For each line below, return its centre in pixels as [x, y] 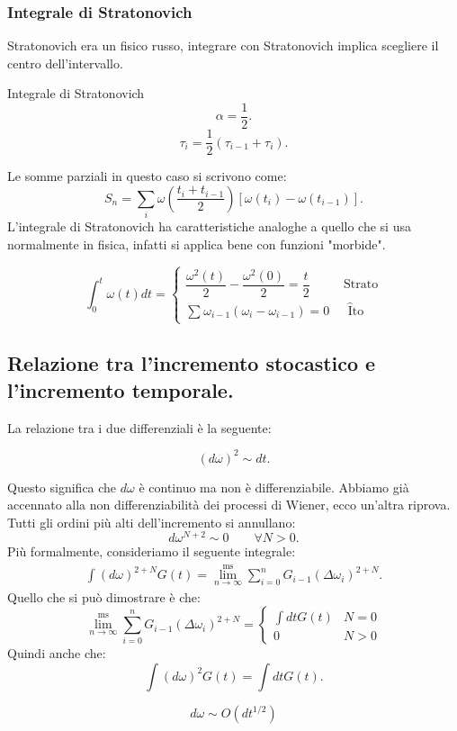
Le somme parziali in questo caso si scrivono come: [147, 176]
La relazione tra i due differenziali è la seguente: [139, 427]
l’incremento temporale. [121, 389]
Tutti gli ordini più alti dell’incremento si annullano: [152, 522]
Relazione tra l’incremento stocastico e [192, 363]
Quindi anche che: [57, 653]
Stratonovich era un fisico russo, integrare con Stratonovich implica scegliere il [223, 45]
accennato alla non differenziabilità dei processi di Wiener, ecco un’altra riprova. [229, 505]
